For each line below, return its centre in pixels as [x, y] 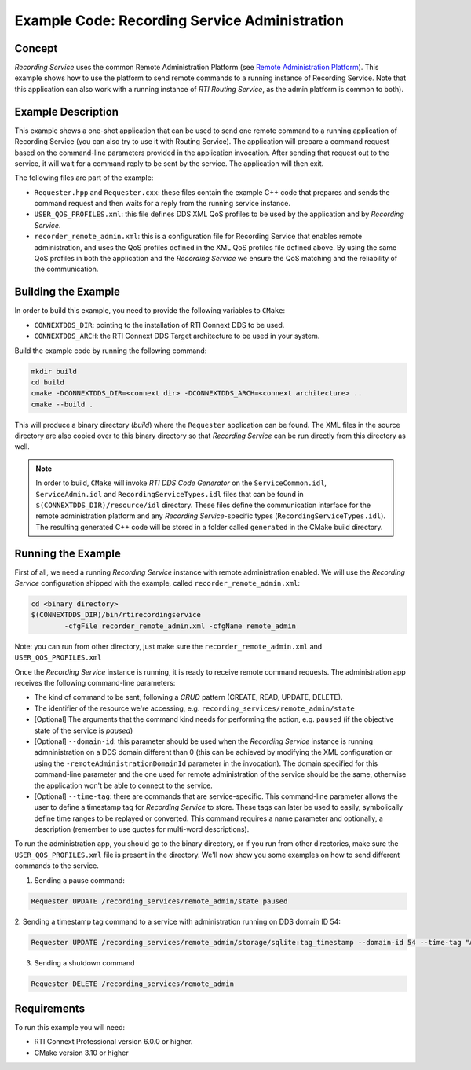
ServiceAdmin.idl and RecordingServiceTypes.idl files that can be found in [170, 494]
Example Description [67, 111]
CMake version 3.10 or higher [81, 1053]
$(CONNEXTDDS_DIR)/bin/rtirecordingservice [116, 615]
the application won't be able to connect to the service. [124, 785]
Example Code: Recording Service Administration [179, 20]
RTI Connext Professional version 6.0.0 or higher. [113, 1042]
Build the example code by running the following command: [111, 351]
